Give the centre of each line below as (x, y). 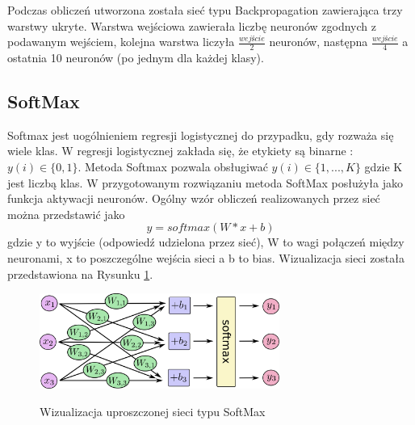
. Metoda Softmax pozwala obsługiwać (173, 166)
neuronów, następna (319, 42)
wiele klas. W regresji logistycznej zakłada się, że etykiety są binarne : (180, 151)
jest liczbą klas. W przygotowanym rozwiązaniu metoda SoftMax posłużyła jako (205, 182)
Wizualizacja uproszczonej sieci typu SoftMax (153, 411)
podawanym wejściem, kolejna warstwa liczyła (121, 42)
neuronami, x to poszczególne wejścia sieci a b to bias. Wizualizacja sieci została (206, 257)
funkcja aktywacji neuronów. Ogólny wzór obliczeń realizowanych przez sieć (194, 198)
